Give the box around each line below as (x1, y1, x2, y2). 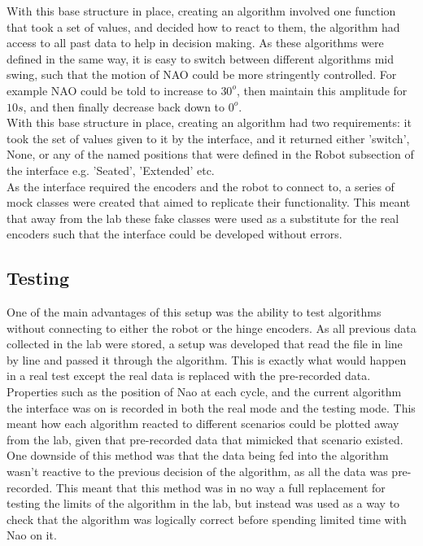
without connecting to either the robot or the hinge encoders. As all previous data (7, 319, 416, 336)
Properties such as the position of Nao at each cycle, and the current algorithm (7, 383, 402, 400)
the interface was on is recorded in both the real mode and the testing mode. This (7, 399, 416, 416)
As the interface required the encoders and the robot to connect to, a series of (7, 177, 395, 194)
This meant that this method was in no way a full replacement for (55, 478, 386, 496)
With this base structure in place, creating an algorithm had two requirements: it (7, 114, 412, 131)
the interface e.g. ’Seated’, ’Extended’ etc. (7, 161, 215, 178)
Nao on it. (7, 526, 57, 544)
